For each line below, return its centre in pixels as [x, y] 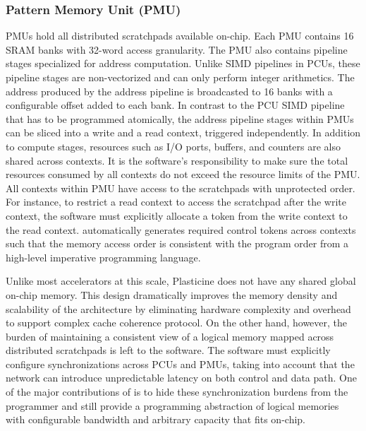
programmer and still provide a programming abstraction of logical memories [172, 405]
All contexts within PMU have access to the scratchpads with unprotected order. [181, 188]
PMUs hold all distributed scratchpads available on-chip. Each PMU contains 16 [180, 36]
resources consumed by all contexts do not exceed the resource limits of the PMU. [183, 174]
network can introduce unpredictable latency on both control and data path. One [181, 378]
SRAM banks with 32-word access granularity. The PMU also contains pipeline [177, 49]
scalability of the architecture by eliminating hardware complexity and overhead [178, 308]
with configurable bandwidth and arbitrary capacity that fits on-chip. [155, 419]
